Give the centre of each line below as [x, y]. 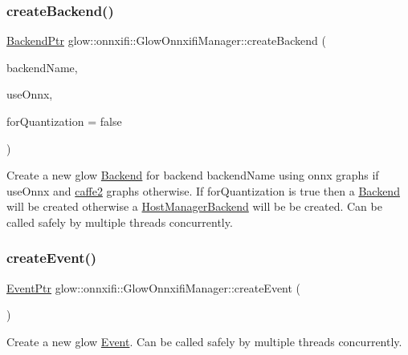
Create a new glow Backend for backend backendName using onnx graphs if [193, 175]
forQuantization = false [64, 121]
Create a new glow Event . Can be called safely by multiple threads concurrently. [204, 341]
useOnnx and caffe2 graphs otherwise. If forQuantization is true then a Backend [203, 190]
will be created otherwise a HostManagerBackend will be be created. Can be [194, 206]
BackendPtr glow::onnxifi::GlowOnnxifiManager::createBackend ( [166, 40]
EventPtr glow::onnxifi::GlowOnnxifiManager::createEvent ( [154, 287]
